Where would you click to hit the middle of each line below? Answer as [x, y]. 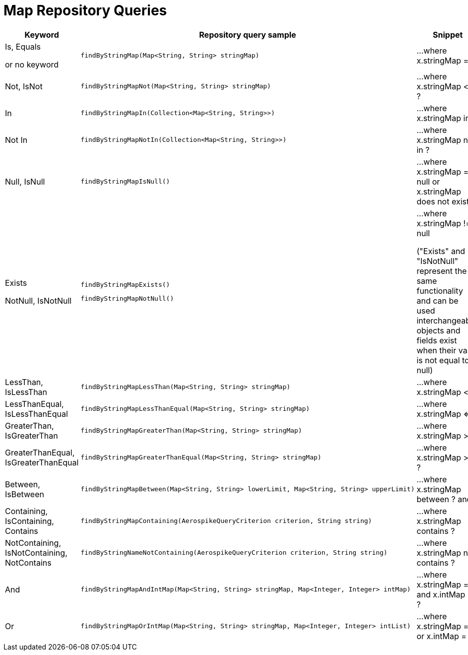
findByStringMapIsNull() [125, 182]
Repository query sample [248, 34]
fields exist [437, 340]
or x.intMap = [441, 636]
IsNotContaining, [36, 553]
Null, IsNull [25, 181]
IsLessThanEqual [36, 414]
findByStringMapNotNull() [127, 299]
